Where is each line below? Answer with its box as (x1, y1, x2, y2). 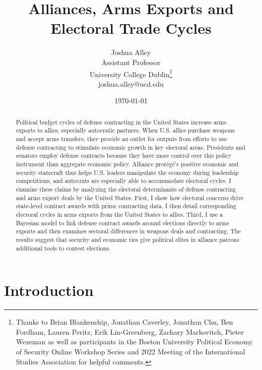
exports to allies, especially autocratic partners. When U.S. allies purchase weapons (16, 126, 235, 135)
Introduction (4, 280, 94, 300)
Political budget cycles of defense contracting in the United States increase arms (16, 117, 227, 126)
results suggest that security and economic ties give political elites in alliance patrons (16, 235, 239, 243)
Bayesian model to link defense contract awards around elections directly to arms (16, 218, 229, 227)
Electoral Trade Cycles (50, 18, 212, 38)
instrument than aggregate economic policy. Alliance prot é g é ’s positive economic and (16, 160, 239, 168)
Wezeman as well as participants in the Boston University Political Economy (16, 336, 253, 347)
